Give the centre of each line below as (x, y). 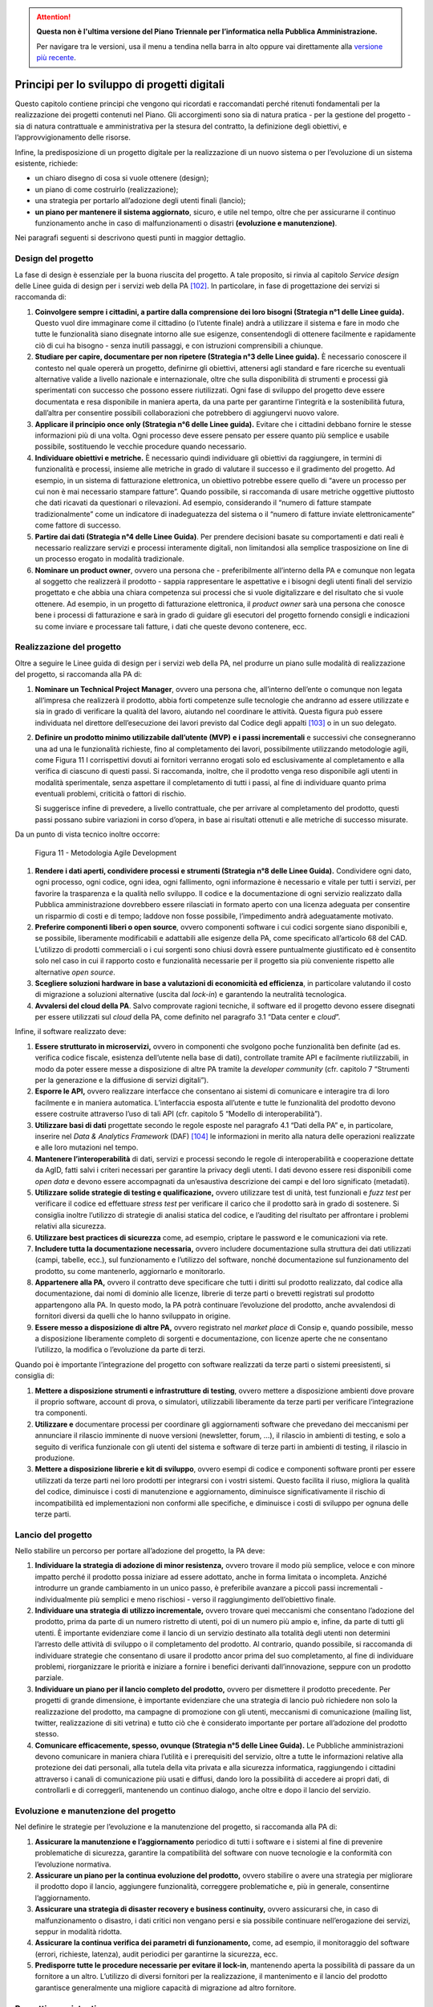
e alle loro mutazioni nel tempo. (87, 1147)
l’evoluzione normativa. (73, 1864)
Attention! (54, 17)
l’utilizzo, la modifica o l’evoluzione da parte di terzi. (120, 1350)
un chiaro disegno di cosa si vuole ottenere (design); (122, 178)
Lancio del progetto (53, 1535)
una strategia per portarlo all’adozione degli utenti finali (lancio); (140, 201)
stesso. (47, 1734)
